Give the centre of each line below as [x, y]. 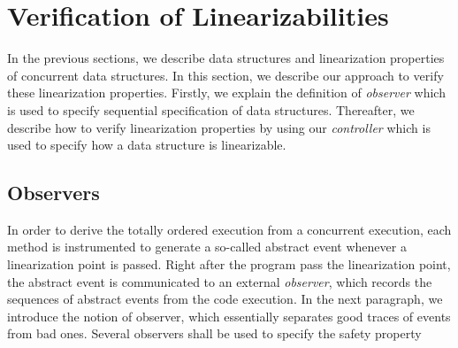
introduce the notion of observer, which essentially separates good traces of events [229, 316]
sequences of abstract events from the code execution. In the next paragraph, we [225, 299]
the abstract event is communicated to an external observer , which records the [220, 281]
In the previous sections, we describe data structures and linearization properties [226, 58]
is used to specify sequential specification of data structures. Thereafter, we [211, 109]
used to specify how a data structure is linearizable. [147, 145]
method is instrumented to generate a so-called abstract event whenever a [207, 247]
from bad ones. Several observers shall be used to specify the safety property [214, 333]
